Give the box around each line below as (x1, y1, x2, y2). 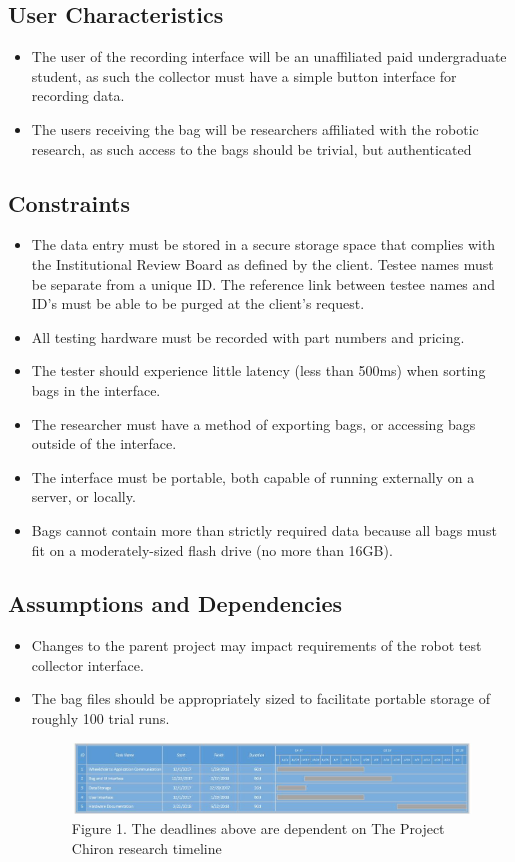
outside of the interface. (31, 433, 177, 454)
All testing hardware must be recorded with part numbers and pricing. (31, 326, 465, 347)
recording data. (31, 85, 125, 106)
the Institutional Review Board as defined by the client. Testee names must (31, 253, 494, 274)
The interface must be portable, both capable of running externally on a (31, 466, 475, 487)
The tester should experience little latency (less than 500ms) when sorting (31, 360, 486, 381)
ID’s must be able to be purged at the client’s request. (31, 293, 365, 314)
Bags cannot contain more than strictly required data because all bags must (31, 519, 497, 540)
